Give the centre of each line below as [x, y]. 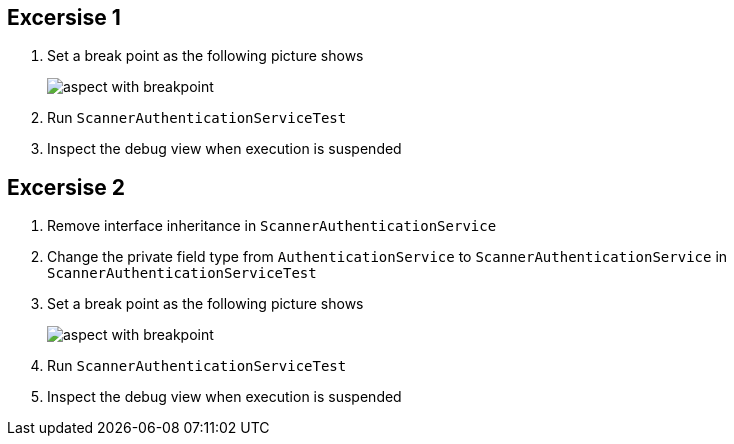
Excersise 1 [64, 17]
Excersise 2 [66, 187]
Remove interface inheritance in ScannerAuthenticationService [272, 226]
